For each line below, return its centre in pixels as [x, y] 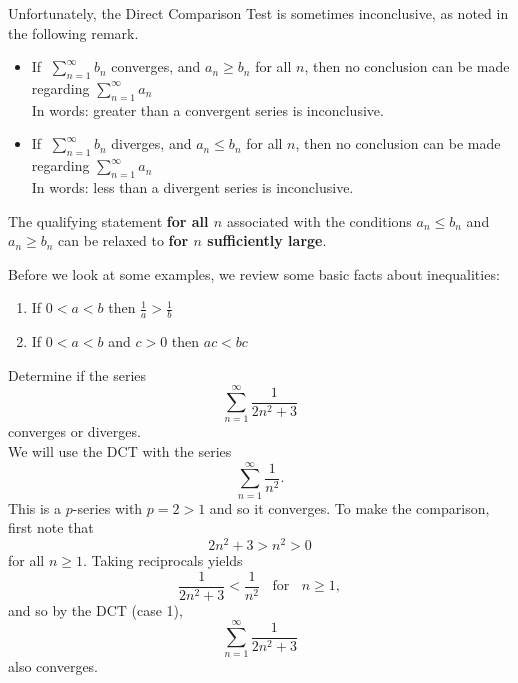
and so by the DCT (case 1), [95, 609]
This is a [35, 507]
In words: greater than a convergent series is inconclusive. [207, 109]
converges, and [156, 66]
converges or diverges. [74, 431]
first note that [51, 527]
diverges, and [151, 143]
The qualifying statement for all [108, 220]
